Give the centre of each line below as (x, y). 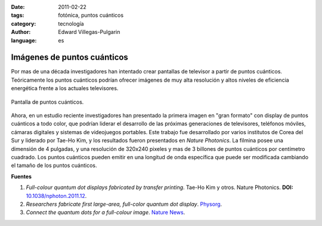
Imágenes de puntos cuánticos (69, 58)
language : (24, 40)
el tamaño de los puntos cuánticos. (54, 165)
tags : (18, 16)
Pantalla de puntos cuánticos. (47, 102)
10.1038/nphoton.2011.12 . (56, 196)
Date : (18, 7)
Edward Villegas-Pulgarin (89, 32)
